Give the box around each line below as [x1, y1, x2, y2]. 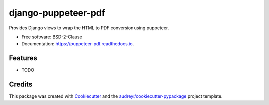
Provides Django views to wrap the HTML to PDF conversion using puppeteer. [9, 25, 169, 31]
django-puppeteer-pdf [9, 7, 106, 18]
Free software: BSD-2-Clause [21, 34, 82, 40]
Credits [9, 80, 33, 89]
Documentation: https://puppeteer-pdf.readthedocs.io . [21, 41, 134, 47]
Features [9, 54, 37, 62]
